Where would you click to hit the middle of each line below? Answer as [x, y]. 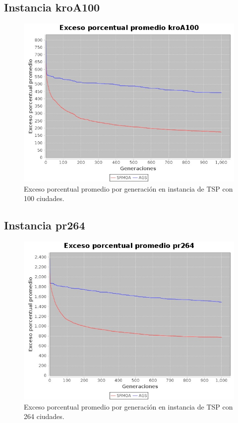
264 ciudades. [44, 416]
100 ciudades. [44, 198]
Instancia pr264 [45, 225]
